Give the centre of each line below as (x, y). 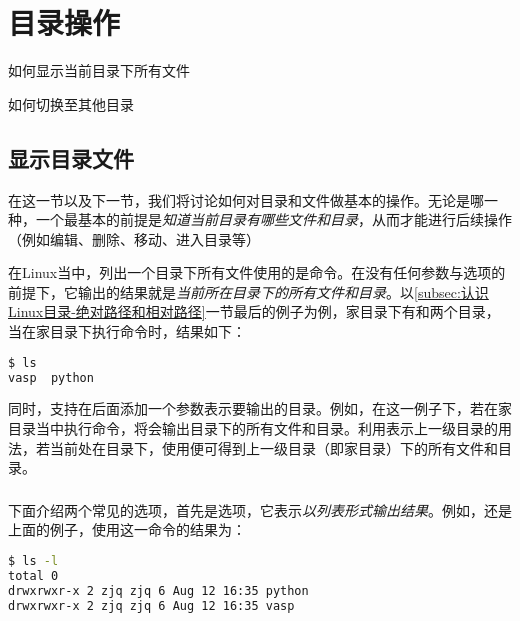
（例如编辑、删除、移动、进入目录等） (134, 238)
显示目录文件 (71, 157)
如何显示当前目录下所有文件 (99, 70)
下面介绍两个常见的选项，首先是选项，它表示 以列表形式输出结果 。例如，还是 (260, 509)
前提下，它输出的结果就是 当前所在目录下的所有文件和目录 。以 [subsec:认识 (248, 291)
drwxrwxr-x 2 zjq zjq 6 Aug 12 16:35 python (158, 590)
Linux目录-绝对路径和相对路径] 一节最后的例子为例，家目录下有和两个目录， (254, 311)
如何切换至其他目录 (71, 103)
